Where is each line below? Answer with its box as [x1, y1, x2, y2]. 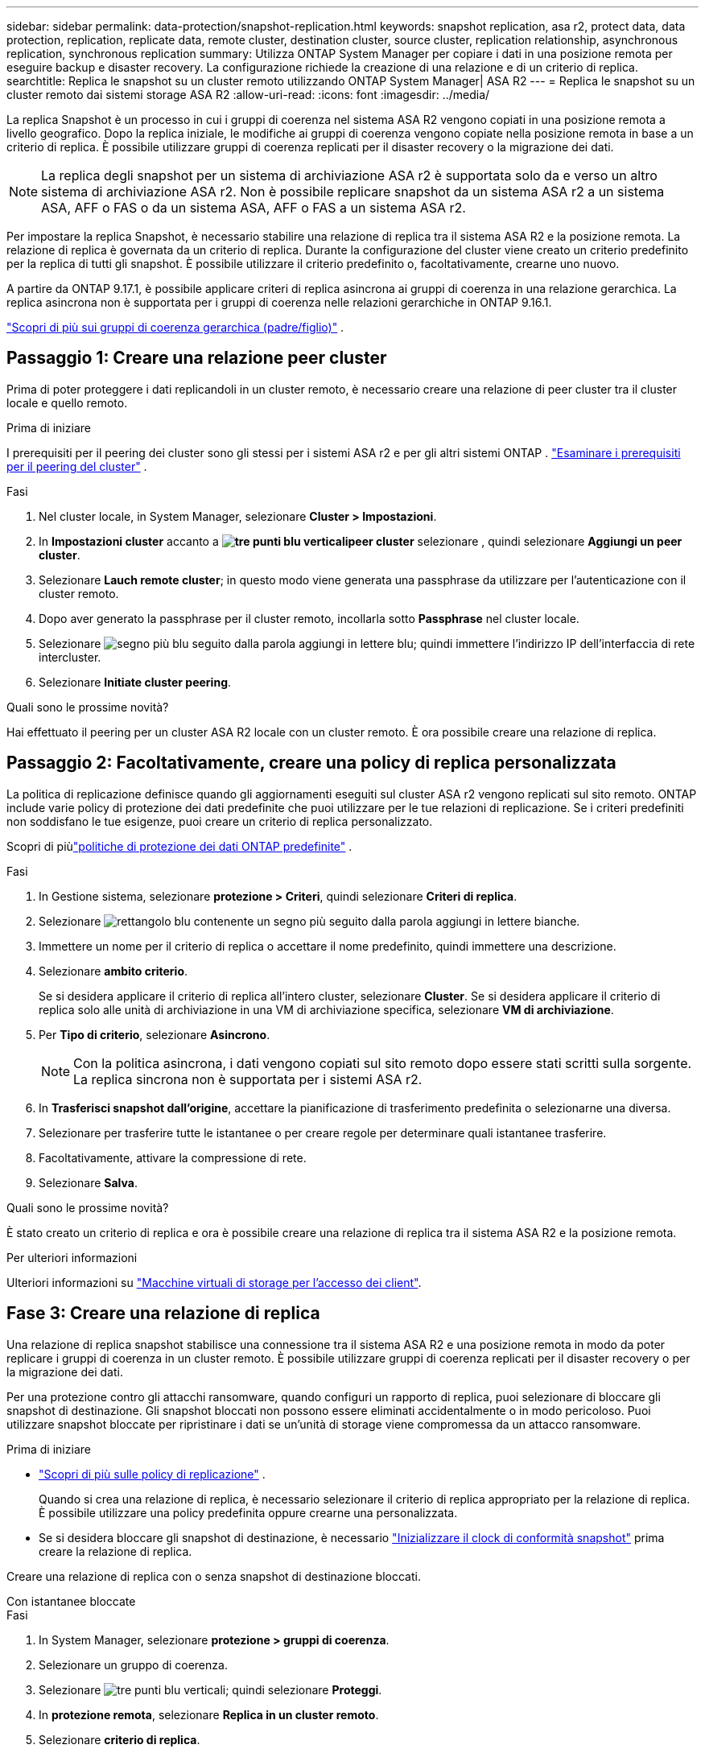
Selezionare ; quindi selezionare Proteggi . [39, 1682, 382, 1697]
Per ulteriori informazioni [6, 1250, 138, 1264]
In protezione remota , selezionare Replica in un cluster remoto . [39, 1707, 379, 1722]
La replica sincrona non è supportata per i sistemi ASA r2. [73, 1070, 423, 1087]
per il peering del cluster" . [6, 459, 147, 473]
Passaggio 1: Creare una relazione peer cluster [6, 348, 387, 369]
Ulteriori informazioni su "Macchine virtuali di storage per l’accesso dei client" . [6, 1275, 422, 1289]
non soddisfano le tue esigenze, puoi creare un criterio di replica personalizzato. [6, 814, 433, 828]
